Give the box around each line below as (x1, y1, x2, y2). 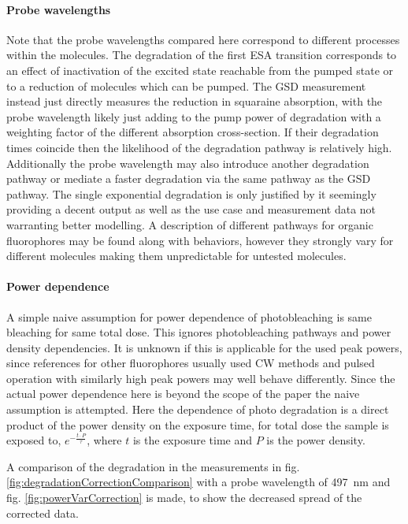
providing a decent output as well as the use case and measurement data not (6, 201, 376, 217)
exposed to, (6, 432, 61, 448)
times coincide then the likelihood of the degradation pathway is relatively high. (6, 139, 392, 155)
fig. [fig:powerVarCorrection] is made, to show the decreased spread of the (6, 489, 362, 506)
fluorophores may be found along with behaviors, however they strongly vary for (6, 232, 394, 248)
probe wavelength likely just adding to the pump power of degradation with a (6, 108, 381, 124)
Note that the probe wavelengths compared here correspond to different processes (6, 31, 400, 47)
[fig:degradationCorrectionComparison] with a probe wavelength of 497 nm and (6, 474, 391, 490)
